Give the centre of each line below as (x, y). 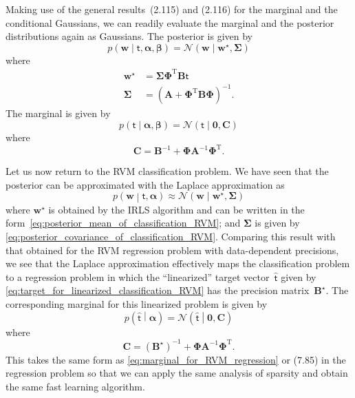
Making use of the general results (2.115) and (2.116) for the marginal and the (172, 9)
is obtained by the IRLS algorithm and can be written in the (176, 209)
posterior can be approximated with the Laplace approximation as (145, 184)
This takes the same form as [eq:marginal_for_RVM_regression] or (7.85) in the (176, 359)
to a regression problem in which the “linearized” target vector (138, 276)
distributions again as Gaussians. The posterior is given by (129, 36)
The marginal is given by (58, 113)
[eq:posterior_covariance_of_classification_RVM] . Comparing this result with (171, 236)
